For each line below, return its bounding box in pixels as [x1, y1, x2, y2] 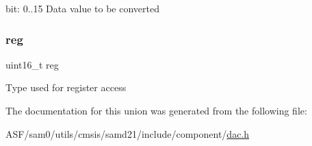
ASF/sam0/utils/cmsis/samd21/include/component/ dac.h [5, 126, 250, 141]
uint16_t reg [5, 57, 59, 71]
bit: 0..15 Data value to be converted [5, 1, 160, 15]
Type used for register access [5, 80, 127, 95]
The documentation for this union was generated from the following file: [5, 104, 307, 117]
